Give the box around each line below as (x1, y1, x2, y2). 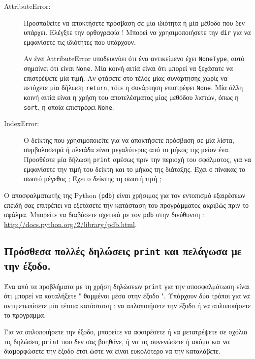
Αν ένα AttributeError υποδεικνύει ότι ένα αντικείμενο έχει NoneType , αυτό (24, 53, 245, 64)
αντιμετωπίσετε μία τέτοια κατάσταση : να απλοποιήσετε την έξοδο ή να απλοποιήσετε (4, 300, 251, 310)
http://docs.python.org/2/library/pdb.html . (4, 219, 137, 229)
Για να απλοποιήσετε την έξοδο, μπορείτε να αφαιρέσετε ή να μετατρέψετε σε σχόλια (4, 326, 248, 336)
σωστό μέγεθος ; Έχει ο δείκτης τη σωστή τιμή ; (24, 173, 161, 184)
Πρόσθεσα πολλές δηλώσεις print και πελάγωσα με (4, 243, 242, 258)
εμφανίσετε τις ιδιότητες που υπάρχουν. (24, 36, 136, 47)
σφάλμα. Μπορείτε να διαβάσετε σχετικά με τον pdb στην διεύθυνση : (4, 209, 204, 220)
